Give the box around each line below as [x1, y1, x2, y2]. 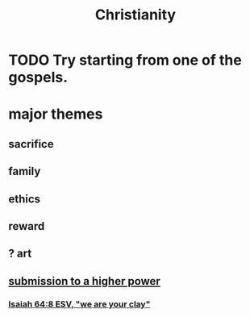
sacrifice [8, 137, 54, 151]
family [8, 165, 41, 178]
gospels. [8, 69, 69, 86]
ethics [8, 192, 41, 206]
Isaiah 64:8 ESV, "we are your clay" [8, 298, 151, 310]
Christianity [95, 6, 176, 24]
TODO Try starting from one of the [8, 51, 242, 69]
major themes [8, 105, 103, 123]
